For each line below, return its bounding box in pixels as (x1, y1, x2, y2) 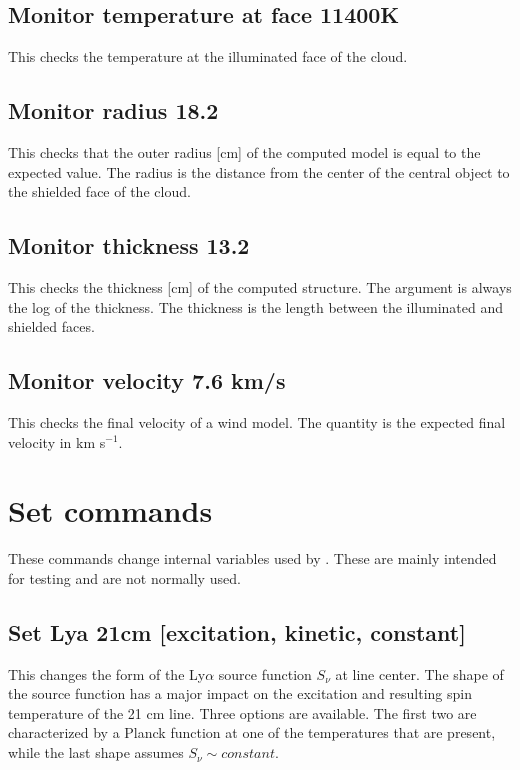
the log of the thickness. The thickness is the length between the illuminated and (8, 296, 504, 317)
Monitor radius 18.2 (8, 95, 219, 126)
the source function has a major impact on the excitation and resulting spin (8, 683, 473, 704)
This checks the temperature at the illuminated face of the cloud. (8, 46, 408, 67)
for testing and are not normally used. (8, 567, 241, 588)
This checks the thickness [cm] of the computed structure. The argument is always (8, 276, 512, 297)
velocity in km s (8, 431, 106, 452)
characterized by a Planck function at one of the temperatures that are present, (8, 722, 496, 743)
